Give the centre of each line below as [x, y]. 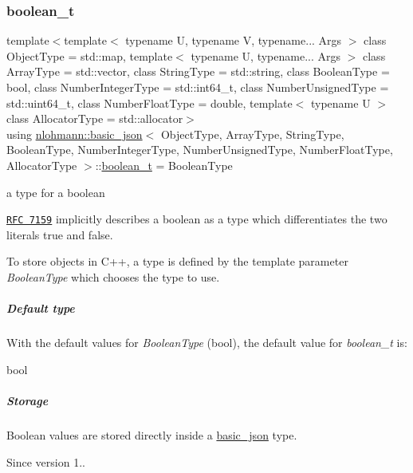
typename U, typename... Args [266, 55]
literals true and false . [60, 234]
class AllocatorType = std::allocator [95, 118]
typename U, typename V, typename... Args [234, 40]
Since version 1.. [46, 461]
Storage [28, 400]
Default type [41, 308]
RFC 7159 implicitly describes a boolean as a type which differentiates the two [197, 219]
